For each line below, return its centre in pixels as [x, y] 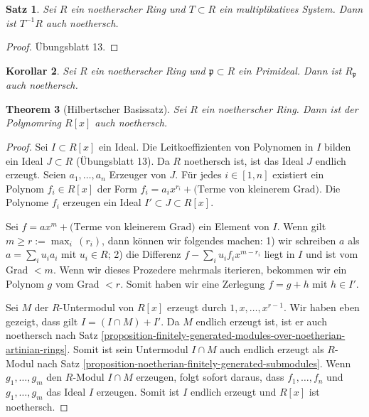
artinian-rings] [37, 348]
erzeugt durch [197, 307]
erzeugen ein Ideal [102, 202]
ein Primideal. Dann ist [290, 70]
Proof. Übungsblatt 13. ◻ [62, 47]
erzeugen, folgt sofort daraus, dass [210, 377]
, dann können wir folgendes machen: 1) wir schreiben [219, 240]
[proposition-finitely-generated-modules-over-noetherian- [223, 335]
